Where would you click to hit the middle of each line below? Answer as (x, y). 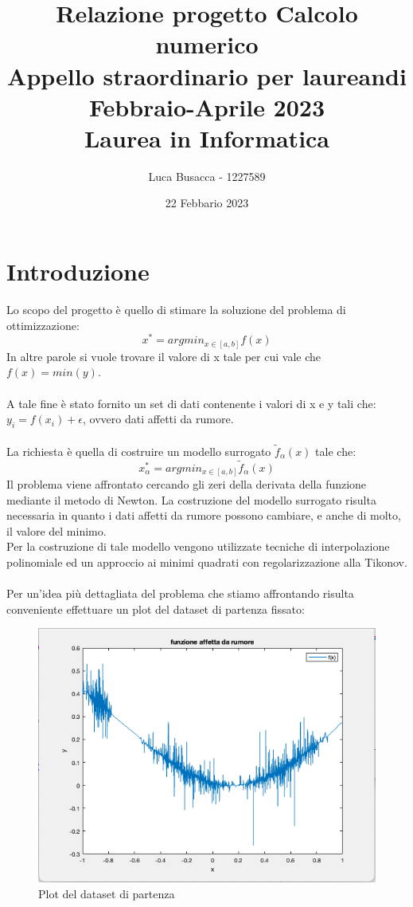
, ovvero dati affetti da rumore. (158, 419)
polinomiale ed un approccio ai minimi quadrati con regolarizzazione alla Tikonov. (207, 562)
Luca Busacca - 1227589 (207, 176)
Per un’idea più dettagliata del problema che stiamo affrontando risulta (180, 593)
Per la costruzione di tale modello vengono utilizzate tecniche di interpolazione (198, 546)
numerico (207, 44)
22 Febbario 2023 (207, 203)
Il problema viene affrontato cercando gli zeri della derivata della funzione (187, 484)
